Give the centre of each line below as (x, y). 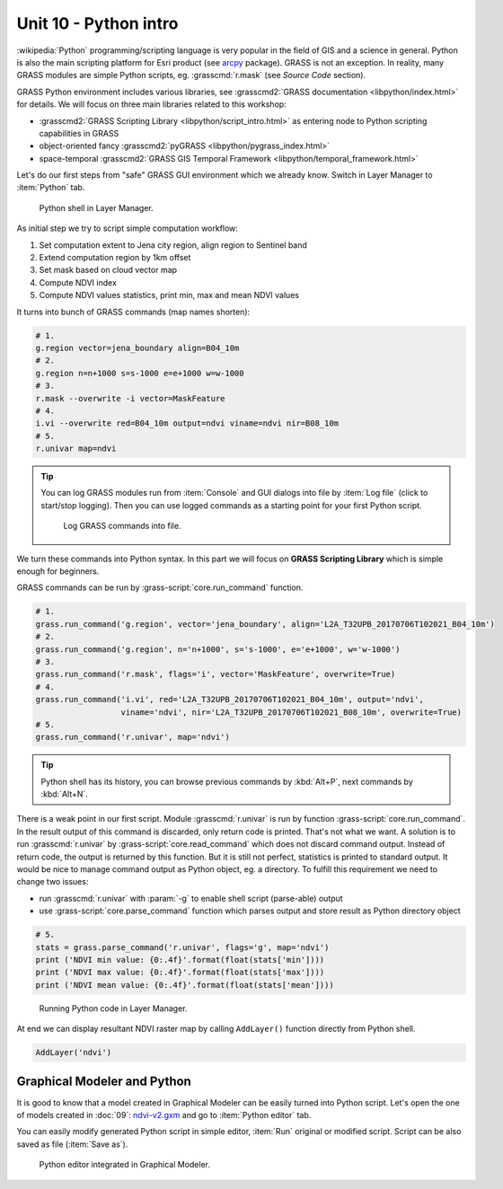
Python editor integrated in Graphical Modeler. (125, 1165)
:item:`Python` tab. (51, 188)
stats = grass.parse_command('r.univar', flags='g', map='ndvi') (182, 947)
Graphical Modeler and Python (104, 1081)
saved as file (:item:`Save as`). (72, 1144)
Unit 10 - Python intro (97, 23)
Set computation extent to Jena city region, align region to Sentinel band (173, 245)
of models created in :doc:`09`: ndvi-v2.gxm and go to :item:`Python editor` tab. (164, 1114)
